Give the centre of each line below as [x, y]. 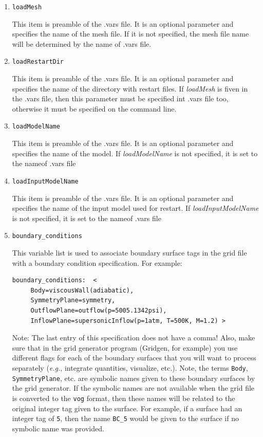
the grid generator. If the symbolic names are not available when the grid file [133, 388]
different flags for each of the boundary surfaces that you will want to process [134, 358]
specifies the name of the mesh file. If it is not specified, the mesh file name [130, 34]
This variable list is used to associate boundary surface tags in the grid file [129, 252]
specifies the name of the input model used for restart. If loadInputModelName [135, 208]
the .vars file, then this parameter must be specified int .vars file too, [120, 98]
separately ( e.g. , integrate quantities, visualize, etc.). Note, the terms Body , [130, 367]
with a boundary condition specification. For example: [97, 262]
